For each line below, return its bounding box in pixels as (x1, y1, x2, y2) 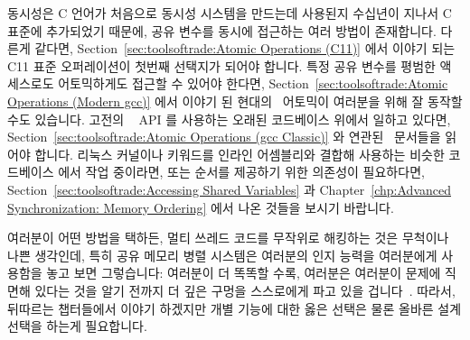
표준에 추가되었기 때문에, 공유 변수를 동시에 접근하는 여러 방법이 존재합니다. (7, 21, 437, 40)
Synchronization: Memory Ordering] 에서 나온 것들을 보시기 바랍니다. (7, 198, 394, 216)
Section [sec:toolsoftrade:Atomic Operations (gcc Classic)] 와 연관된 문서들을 (7, 127, 441, 146)
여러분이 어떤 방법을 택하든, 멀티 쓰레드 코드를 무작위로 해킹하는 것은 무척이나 (7, 228, 449, 247)
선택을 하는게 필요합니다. (7, 317, 147, 335)
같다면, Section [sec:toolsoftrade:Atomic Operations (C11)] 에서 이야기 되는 (34, 39, 456, 58)
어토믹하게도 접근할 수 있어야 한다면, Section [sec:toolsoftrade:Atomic (58, 74, 448, 93)
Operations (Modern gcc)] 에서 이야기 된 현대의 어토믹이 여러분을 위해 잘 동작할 (7, 91, 463, 110)
